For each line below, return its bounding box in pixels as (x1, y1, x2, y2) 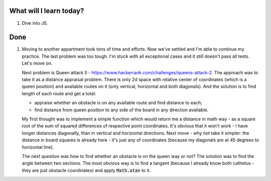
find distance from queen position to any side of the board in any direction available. (34, 107, 209, 113)
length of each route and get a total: (22, 90, 96, 96)
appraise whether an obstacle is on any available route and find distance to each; (34, 100, 203, 106)
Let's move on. (22, 60, 53, 66)
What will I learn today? (9, 7, 84, 15)
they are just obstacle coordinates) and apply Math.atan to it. (22, 167, 151, 173)
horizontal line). (22, 144, 54, 150)
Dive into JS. (22, 20, 48, 26)
